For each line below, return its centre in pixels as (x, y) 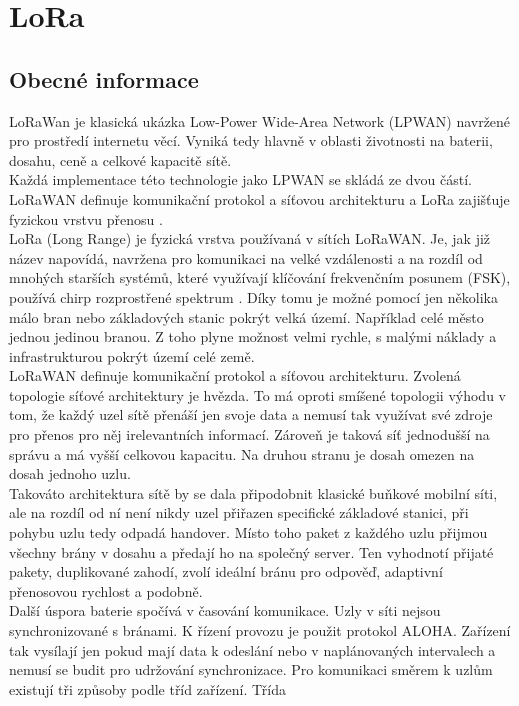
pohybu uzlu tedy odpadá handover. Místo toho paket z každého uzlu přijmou (248, 532)
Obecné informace (104, 78)
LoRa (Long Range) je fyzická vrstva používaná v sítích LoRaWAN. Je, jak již (250, 238)
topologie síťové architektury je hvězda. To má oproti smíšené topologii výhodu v (257, 394)
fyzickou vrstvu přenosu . (86, 218)
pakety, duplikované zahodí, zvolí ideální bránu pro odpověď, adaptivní (226, 571)
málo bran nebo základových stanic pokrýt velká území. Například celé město (246, 316)
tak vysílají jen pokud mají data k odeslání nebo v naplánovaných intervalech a (252, 649)
